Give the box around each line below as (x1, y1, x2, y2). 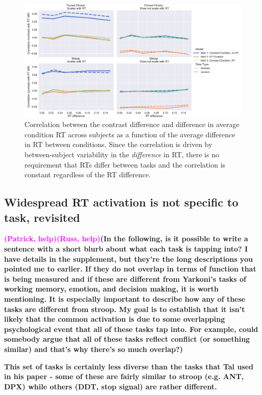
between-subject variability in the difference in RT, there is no (25, 149, 219, 160)
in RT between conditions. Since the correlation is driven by (25, 139, 212, 150)
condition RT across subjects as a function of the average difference (25, 129, 235, 139)
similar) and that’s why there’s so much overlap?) (4, 343, 183, 354)
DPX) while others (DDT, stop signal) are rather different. (4, 381, 217, 391)
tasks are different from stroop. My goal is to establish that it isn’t (4, 303, 245, 314)
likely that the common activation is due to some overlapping (4, 314, 225, 324)
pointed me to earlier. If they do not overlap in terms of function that (4, 263, 256, 274)
